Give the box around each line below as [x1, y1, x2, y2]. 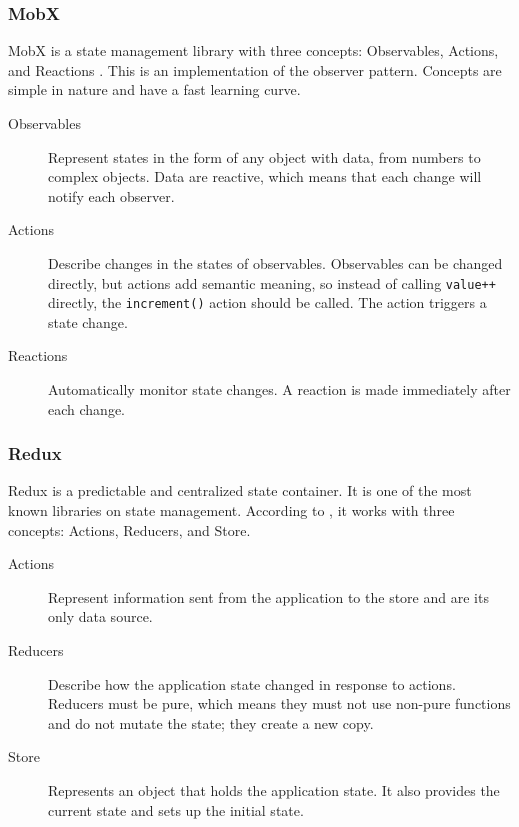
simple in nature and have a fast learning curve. [8, 79, 301, 100]
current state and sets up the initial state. [48, 799, 304, 820]
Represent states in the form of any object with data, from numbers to [48, 146, 481, 167]
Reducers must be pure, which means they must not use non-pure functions [48, 693, 511, 714]
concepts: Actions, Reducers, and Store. [8, 519, 251, 540]
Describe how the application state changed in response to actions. [48, 673, 456, 694]
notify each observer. [48, 185, 175, 206]
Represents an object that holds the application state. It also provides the [48, 780, 500, 800]
